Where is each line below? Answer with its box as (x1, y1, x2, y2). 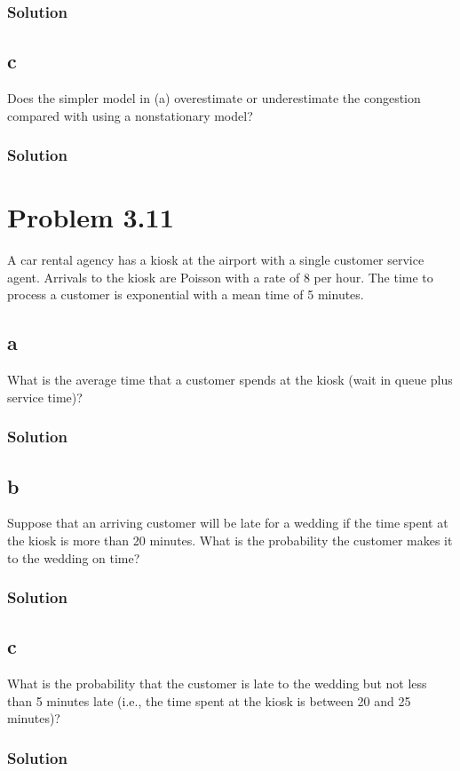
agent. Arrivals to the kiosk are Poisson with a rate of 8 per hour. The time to (7, 267, 433, 286)
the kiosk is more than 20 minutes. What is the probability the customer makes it (7, 531, 453, 550)
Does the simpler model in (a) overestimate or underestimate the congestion (7, 89, 421, 107)
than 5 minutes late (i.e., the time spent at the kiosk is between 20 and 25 (7, 691, 411, 710)
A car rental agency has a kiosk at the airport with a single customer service (7, 250, 424, 269)
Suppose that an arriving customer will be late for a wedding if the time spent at (7, 513, 448, 532)
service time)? (7, 387, 83, 406)
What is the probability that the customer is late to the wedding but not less (7, 674, 427, 693)
